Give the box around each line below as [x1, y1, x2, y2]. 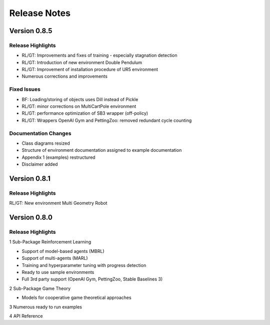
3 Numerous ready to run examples [9, 303, 82, 310]
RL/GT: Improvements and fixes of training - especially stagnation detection [21, 53, 177, 59]
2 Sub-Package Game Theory [9, 285, 71, 291]
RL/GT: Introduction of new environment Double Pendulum [21, 59, 142, 65]
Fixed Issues [9, 86, 41, 93]
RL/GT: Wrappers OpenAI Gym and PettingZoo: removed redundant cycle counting [21, 117, 192, 123]
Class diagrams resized [21, 140, 70, 146]
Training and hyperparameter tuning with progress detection [21, 262, 146, 268]
